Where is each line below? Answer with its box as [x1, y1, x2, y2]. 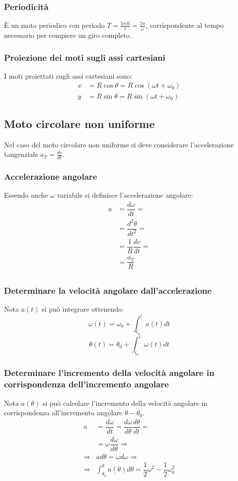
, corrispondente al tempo [146, 20, 224, 30]
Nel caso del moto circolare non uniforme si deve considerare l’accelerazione [4, 139, 234, 149]
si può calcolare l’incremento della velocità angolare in [42, 397, 208, 408]
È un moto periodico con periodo [4, 20, 105, 30]
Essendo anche [4, 190, 48, 200]
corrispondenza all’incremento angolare [4, 407, 123, 418]
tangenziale [4, 149, 38, 159]
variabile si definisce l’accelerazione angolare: [57, 190, 193, 200]
